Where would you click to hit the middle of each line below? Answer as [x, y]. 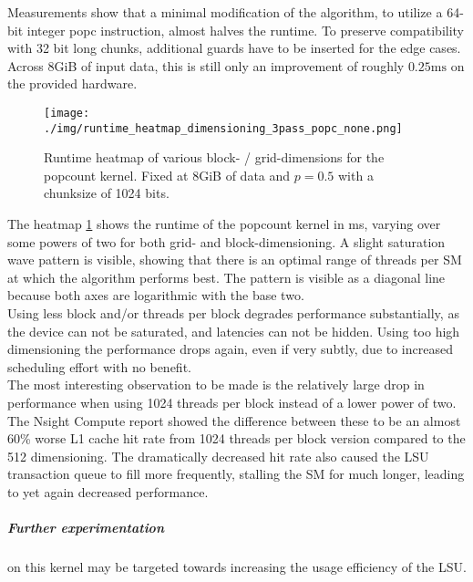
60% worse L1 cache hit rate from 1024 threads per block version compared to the [236, 438]
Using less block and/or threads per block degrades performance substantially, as [233, 313]
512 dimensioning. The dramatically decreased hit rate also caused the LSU [218, 456]
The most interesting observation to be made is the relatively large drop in [216, 385]
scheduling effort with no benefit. [99, 366]
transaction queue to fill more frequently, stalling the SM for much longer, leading [236, 474]
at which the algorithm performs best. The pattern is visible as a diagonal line [226, 277]
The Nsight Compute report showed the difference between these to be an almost [234, 420]
